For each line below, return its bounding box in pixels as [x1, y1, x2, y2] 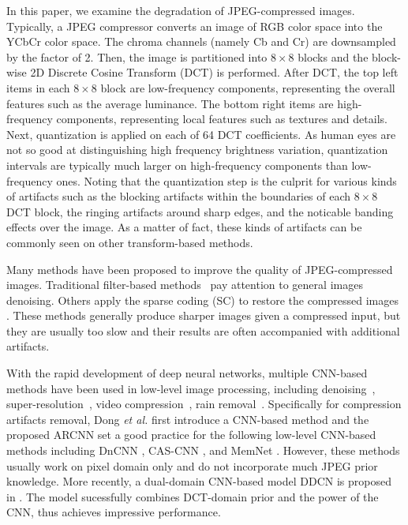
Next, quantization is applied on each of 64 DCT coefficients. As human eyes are [6, 126, 396, 142]
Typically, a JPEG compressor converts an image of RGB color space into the [6, 17, 383, 34]
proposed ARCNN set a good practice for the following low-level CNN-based [6, 426, 376, 443]
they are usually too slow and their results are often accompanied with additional [6, 322, 400, 339]
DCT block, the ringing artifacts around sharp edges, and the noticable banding [6, 203, 394, 219]
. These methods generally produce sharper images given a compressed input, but [6, 307, 401, 324]
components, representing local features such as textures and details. [56, 111, 387, 127]
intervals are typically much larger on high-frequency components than [6, 156, 348, 173]
